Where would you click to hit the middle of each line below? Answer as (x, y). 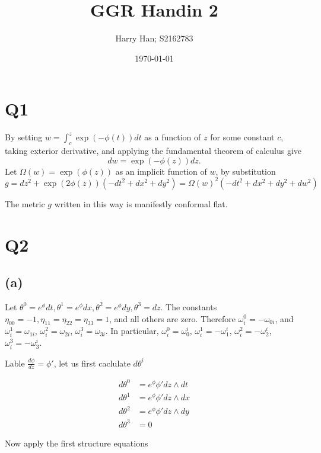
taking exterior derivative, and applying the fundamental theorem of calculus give (153, 151)
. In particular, (132, 331)
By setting (24, 137)
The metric (25, 203)
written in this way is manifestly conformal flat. (141, 203)
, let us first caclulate (92, 363)
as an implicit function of (161, 171)
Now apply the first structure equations (77, 443)
